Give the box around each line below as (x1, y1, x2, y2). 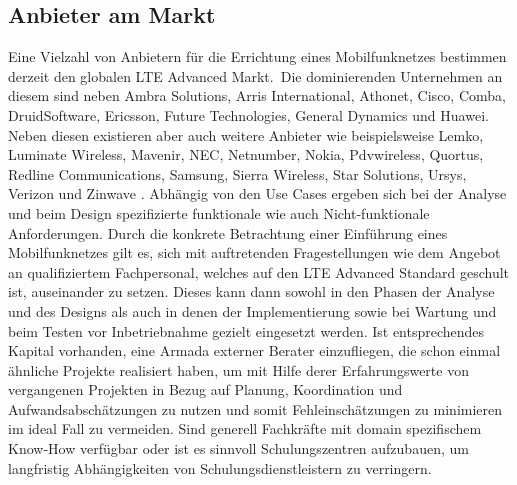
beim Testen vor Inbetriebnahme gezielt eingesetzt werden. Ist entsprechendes (8, 320, 485, 341)
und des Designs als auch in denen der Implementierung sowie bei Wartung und (8, 300, 497, 321)
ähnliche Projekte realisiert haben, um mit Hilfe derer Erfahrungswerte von (8, 359, 469, 380)
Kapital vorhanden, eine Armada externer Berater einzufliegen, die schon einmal (8, 340, 501, 361)
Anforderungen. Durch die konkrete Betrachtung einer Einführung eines (8, 222, 448, 243)
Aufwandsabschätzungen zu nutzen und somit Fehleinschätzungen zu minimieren (8, 398, 503, 419)
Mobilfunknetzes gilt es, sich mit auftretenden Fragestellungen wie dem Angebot (8, 242, 501, 263)
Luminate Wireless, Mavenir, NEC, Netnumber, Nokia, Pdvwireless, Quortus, (8, 144, 484, 165)
